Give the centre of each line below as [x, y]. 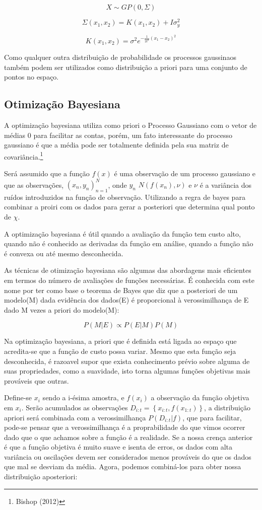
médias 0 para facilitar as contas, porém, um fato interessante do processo [118, 135]
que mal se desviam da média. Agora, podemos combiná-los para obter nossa [123, 466]
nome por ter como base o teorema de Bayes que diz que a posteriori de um [121, 290]
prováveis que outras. [37, 380]
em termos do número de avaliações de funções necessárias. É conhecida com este [129, 280]
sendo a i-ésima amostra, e [83, 397]
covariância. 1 [24, 156]
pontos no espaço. [31, 77]
